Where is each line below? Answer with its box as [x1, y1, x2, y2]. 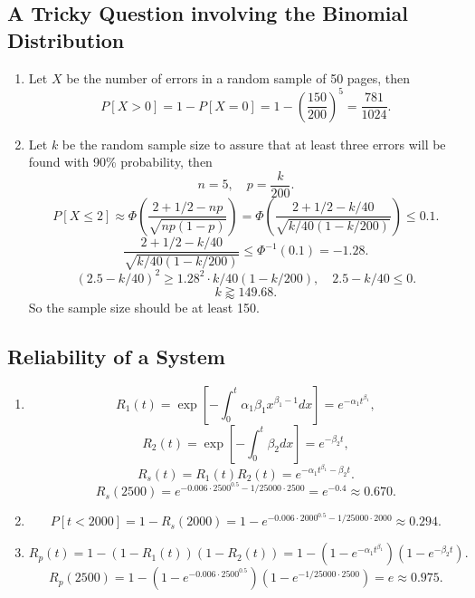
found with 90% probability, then [28, 152, 213, 171]
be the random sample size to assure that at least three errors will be [62, 134, 446, 153]
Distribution [7, 25, 125, 53]
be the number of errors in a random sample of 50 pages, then [66, 68, 411, 87]
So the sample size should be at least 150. [28, 297, 260, 316]
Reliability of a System [7, 342, 225, 370]
